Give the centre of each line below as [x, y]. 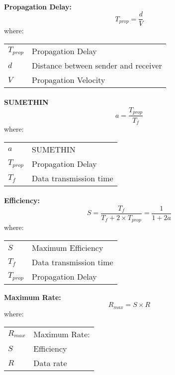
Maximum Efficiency [68, 247]
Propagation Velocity [69, 79]
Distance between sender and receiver [97, 65]
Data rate [50, 363]
